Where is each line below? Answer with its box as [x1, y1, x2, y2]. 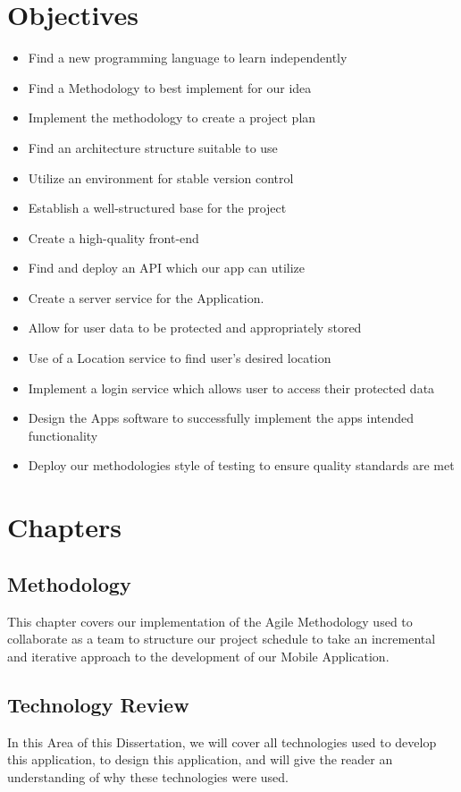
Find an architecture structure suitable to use [28, 138, 278, 156]
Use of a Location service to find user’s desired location [28, 349, 331, 367]
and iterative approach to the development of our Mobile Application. [7, 646, 390, 665]
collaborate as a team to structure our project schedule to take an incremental [7, 629, 436, 648]
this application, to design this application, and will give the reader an [7, 750, 393, 769]
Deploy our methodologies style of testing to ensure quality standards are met [28, 456, 455, 475]
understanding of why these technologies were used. [7, 767, 289, 786]
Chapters [7, 509, 122, 545]
